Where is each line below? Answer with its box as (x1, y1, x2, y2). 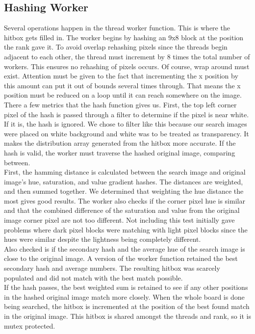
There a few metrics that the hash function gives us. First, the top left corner (4, 99, 237, 109)
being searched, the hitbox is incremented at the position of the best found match (4, 301, 250, 311)
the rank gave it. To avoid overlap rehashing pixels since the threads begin (4, 42, 228, 52)
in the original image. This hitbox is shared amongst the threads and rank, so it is (4, 311, 251, 321)
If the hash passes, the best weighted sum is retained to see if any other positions (4, 282, 248, 292)
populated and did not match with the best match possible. (4, 272, 183, 283)
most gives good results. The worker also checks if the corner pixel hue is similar (4, 195, 245, 206)
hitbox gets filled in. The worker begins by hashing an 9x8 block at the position (4, 32, 244, 42)
